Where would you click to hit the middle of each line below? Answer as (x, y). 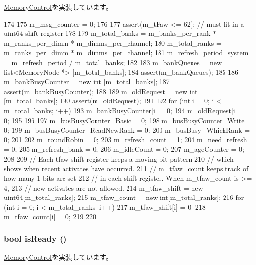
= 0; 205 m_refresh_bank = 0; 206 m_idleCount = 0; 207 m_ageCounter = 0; (124, 149)
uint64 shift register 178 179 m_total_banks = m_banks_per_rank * (110, 33)
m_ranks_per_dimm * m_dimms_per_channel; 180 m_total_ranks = (113, 43)
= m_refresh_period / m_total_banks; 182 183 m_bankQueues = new (113, 62)
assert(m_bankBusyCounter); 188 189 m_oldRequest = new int (101, 91)
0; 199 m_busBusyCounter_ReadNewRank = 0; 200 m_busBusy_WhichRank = (127, 130)
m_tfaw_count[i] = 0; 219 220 (50, 216)
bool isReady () (35, 238)
